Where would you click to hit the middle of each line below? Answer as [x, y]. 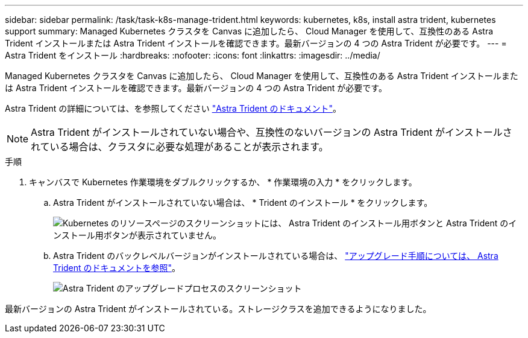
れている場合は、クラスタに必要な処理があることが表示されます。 [180, 147]
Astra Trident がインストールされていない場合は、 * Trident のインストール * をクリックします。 [243, 202]
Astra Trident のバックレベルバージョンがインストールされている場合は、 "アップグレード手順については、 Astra [276, 256]
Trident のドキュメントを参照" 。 [117, 268]
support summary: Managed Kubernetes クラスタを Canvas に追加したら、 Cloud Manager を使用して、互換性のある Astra [249, 31]
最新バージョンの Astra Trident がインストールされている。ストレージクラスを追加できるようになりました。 [218, 309]
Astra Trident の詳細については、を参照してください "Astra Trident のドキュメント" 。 [173, 108]
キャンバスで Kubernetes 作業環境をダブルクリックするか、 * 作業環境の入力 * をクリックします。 [223, 182]
